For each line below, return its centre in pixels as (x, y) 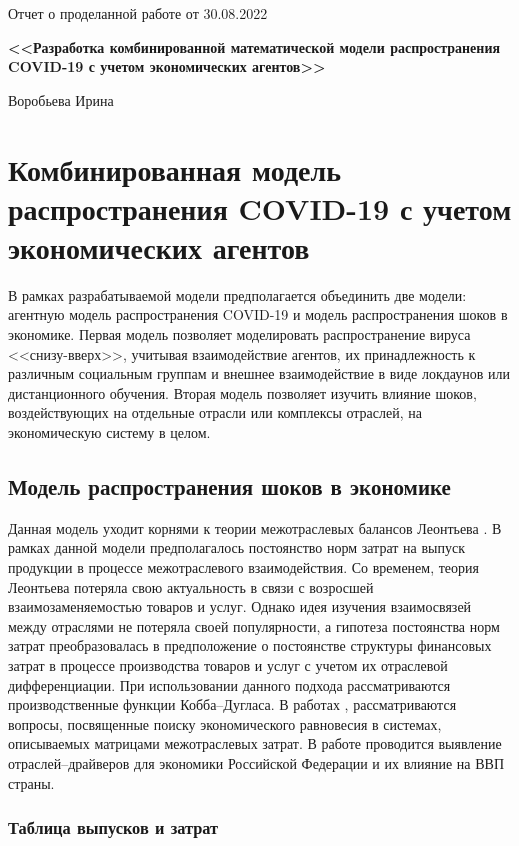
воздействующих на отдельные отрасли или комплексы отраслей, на (215, 412)
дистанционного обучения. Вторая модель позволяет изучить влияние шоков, (242, 392)
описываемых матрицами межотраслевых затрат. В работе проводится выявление (255, 743)
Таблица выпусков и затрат (113, 827)
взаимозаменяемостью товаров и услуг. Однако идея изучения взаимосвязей (240, 606)
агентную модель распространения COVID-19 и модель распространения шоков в (258, 314)
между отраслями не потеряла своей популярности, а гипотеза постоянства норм (254, 625)
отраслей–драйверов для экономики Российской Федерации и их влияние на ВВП (256, 762)
